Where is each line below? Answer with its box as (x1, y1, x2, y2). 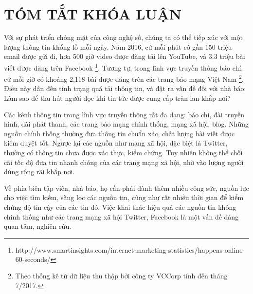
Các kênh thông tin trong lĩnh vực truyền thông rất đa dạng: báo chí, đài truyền (4, 109, 245, 119)
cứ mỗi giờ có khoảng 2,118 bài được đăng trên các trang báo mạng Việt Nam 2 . (4, 73, 244, 84)
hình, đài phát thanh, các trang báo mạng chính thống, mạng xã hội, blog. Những (4, 119, 249, 129)
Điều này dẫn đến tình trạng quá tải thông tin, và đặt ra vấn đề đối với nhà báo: (4, 83, 246, 93)
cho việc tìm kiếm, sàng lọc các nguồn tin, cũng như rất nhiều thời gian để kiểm (4, 192, 244, 202)
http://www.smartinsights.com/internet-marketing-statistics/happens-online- (15, 244, 245, 255)
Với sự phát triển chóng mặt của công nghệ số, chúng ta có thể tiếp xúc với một (4, 32, 243, 42)
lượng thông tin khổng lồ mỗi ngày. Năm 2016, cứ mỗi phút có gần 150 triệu (4, 41, 232, 52)
